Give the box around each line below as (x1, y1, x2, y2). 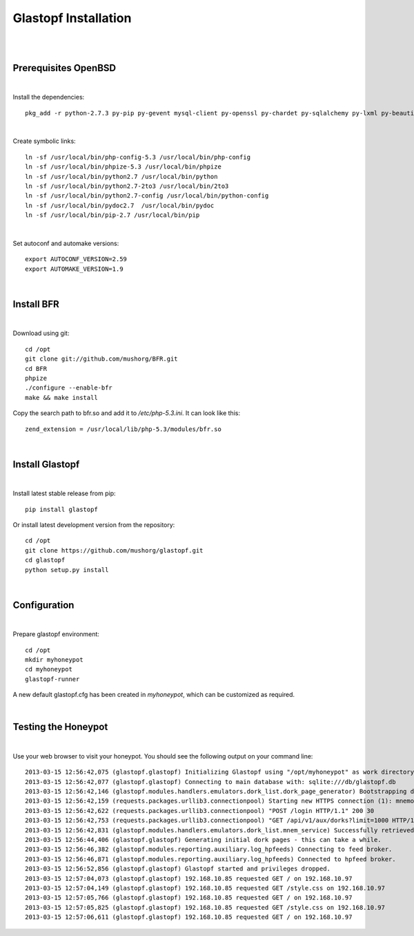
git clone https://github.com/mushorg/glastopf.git (25, 546, 204, 554)
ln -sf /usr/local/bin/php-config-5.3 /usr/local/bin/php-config (25, 153, 251, 161)
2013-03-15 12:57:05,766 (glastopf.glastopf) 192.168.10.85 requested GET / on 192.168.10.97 (25, 894, 353, 901)
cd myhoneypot (25, 665, 72, 674)
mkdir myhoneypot (25, 656, 83, 664)
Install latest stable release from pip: (12, 489, 116, 497)
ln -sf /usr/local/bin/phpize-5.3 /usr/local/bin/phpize (25, 163, 222, 171)
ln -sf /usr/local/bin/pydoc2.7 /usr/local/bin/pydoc (25, 201, 215, 209)
